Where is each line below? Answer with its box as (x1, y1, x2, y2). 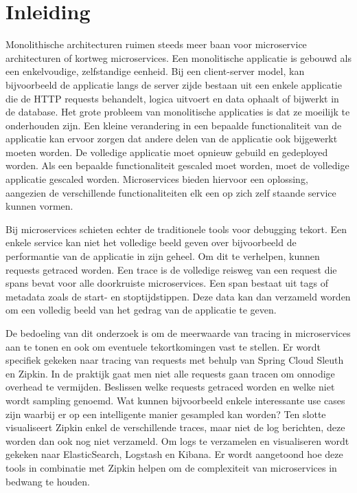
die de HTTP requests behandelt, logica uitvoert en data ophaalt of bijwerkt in (5, 91, 339, 105)
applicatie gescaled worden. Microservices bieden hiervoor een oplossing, (5, 172, 308, 186)
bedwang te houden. (5, 474, 90, 488)
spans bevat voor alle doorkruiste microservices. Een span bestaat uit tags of (5, 276, 328, 290)
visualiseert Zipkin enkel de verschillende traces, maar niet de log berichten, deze (5, 420, 345, 435)
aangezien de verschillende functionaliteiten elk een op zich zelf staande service (5, 185, 336, 199)
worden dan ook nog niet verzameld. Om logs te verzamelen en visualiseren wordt (5, 433, 349, 448)
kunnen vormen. (5, 199, 73, 213)
